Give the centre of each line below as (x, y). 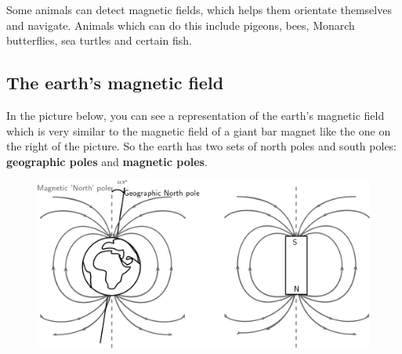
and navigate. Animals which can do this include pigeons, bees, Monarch (181, 25)
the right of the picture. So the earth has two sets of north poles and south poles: (202, 146)
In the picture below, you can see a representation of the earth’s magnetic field (196, 115)
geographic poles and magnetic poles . (107, 161)
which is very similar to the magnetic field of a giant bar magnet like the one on (199, 130)
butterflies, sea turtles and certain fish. (99, 40)
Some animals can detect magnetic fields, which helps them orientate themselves (199, 9)
